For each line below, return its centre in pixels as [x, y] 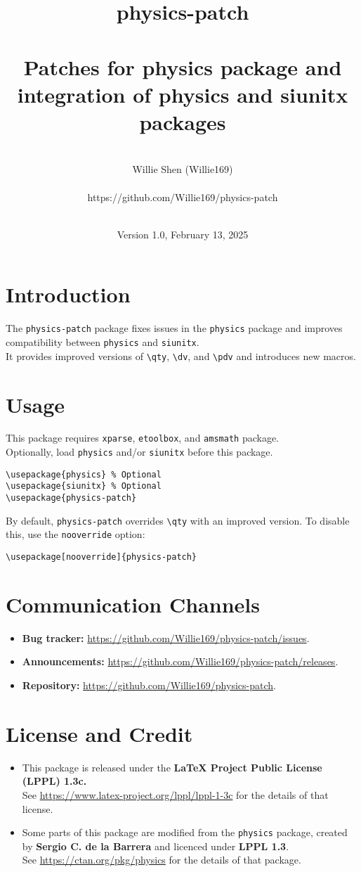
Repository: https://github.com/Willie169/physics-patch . [149, 685]
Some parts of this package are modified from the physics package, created [185, 832]
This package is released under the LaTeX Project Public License [172, 767]
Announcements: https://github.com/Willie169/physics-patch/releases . [180, 661]
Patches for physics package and [183, 66]
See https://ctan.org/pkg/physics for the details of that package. [162, 860]
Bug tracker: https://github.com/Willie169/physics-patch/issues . [166, 637]
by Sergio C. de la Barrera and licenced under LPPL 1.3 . [156, 846]
